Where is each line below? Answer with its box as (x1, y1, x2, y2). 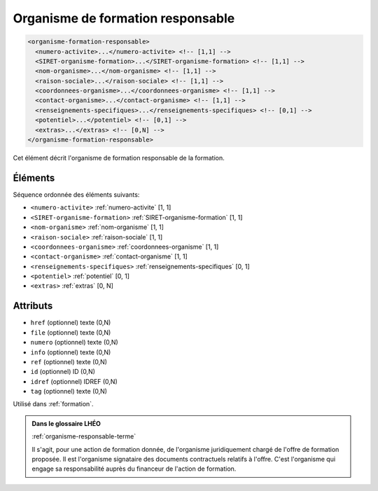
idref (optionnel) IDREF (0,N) (30, 377, 118, 385)
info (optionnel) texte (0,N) (30, 347, 111, 357)
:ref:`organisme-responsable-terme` (31, 432, 136, 441)
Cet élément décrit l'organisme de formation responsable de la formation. (13, 154, 225, 162)
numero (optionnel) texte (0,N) (30, 338, 118, 347)
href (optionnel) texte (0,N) (30, 319, 111, 327)
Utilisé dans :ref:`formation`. (13, 400, 94, 408)
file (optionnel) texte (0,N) (30, 328, 111, 336)
